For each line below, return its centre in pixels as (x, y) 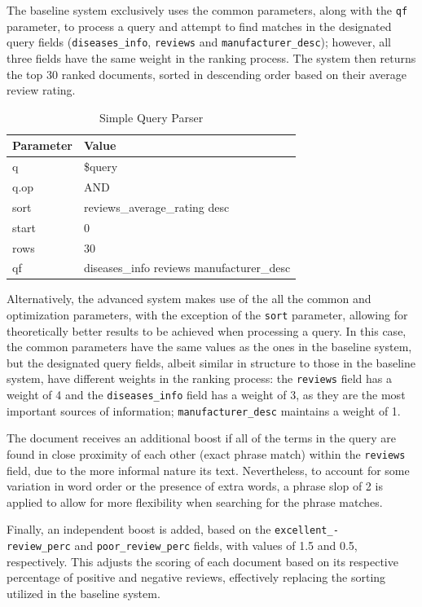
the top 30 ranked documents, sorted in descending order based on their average (207, 74)
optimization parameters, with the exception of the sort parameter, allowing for (207, 315)
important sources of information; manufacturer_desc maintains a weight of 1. (204, 410)
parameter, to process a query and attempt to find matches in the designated (199, 26)
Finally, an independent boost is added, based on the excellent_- (173, 529)
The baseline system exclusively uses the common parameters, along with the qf (207, 10)
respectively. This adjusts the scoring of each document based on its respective (202, 561)
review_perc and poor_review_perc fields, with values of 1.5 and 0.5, (182, 545)
